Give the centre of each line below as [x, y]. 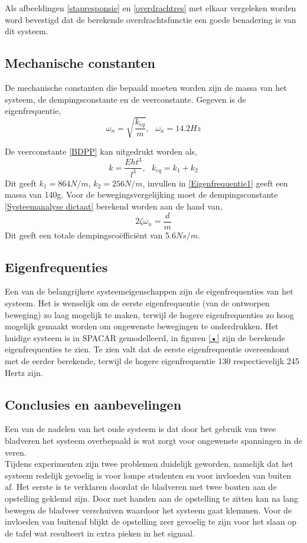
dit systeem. [27, 31]
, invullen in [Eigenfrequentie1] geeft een [215, 183]
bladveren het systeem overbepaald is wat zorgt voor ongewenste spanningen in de [153, 440]
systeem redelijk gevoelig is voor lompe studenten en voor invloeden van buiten [148, 475]
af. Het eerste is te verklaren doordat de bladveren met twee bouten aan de [141, 487]
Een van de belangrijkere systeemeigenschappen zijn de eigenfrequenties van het [149, 291]
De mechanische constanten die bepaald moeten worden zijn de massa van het [146, 87]
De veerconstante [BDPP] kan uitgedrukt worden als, [101, 151]
